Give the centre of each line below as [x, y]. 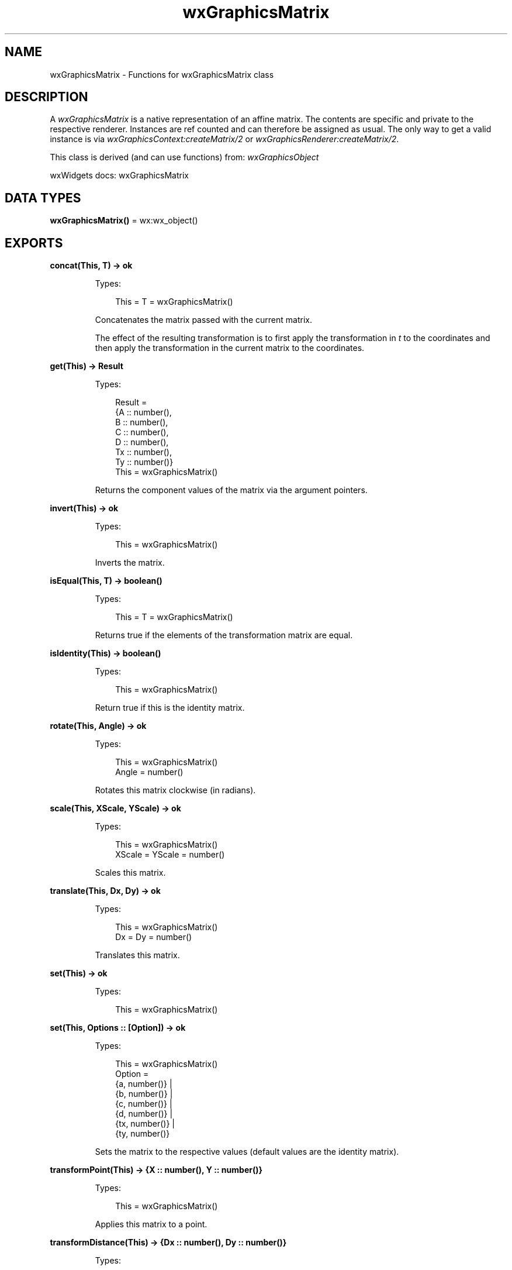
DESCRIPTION [46, 97]
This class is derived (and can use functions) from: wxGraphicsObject [184, 157]
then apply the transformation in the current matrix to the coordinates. [230, 348]
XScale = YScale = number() [170, 855]
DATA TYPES [43, 198]
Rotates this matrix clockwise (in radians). [175, 790]
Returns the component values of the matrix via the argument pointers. [231, 490]
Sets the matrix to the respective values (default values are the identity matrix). [247, 1152]
